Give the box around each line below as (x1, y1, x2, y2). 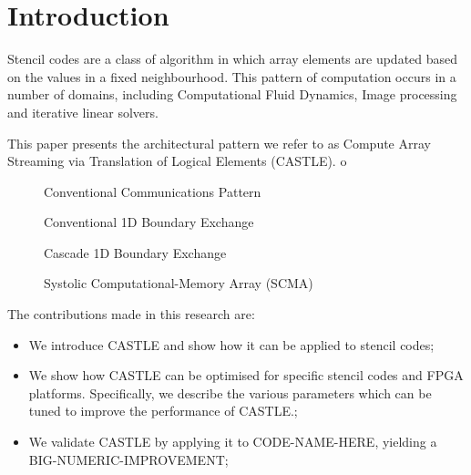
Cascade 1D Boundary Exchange (44, 243, 227, 262)
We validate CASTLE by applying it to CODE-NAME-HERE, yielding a (28, 432, 437, 451)
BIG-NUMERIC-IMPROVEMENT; (28, 449, 229, 469)
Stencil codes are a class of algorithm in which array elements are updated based (7, 49, 458, 68)
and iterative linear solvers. (7, 102, 159, 121)
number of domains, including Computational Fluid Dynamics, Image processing (7, 85, 457, 104)
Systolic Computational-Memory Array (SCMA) (44, 274, 313, 293)
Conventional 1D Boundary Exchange (44, 212, 254, 232)
